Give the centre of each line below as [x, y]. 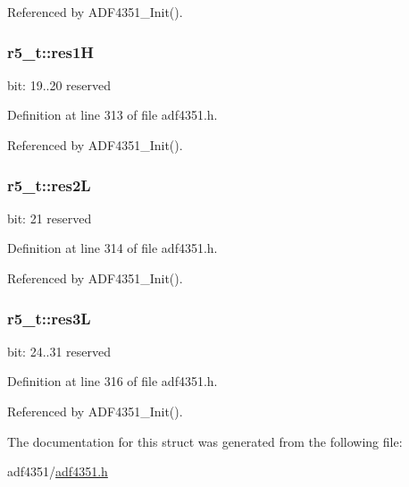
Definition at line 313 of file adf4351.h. [113, 115]
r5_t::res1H [51, 51]
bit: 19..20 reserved [59, 84]
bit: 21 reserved [50, 218]
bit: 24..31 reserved [59, 351]
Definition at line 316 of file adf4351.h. [113, 381]
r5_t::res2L [49, 185]
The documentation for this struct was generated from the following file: [205, 441]
